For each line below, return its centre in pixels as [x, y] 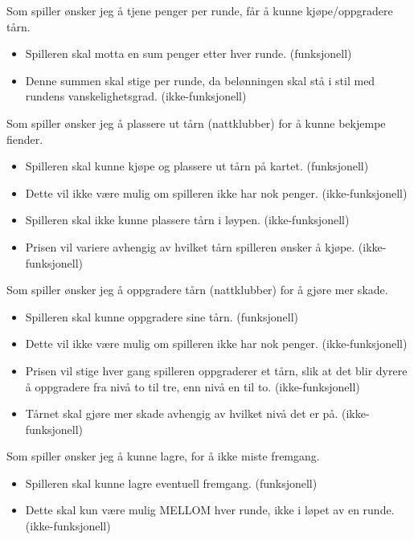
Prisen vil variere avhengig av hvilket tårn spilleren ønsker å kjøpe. [190, 246]
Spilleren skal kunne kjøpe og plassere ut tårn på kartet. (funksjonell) [197, 166]
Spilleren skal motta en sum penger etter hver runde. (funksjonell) [189, 53]
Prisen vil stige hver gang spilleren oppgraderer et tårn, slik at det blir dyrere [216, 370]
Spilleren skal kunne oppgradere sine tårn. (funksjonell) [162, 316]
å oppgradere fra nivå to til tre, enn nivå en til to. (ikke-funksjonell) [193, 386]
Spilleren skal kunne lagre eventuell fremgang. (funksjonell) [171, 483]
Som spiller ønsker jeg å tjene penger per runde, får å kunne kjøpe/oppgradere [200, 10]
